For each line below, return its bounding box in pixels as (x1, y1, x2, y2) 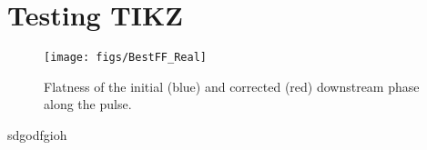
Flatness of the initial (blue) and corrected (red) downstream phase (44, 76, 420, 95)
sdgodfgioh (7, 125, 67, 144)
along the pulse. (44, 95, 132, 114)
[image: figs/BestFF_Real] (44, 51, 207, 65)
